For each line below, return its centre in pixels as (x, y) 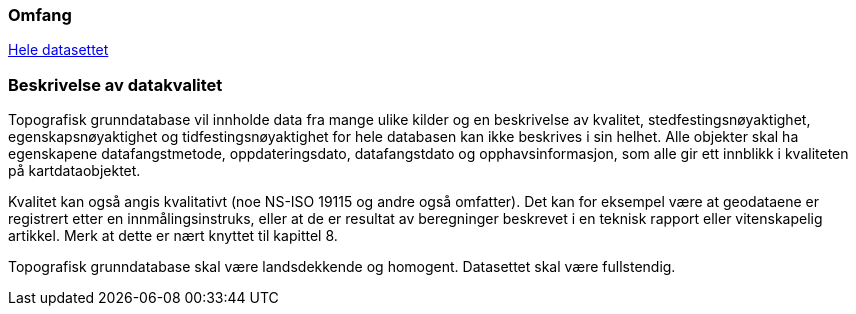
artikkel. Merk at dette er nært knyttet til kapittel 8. (173, 236)
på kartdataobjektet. (74, 171)
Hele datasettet (58, 50)
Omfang (40, 15)
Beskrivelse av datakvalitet (115, 84)
